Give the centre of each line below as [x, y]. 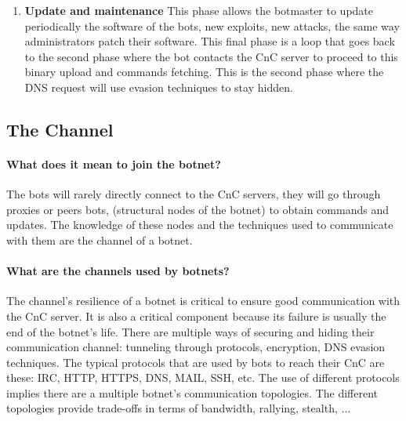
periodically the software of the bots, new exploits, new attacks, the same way [212, 25]
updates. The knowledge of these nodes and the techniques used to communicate [200, 225]
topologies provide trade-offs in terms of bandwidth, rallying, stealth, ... [179, 408]
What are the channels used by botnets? [118, 271]
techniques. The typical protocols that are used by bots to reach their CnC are [196, 362]
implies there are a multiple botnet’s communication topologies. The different [192, 392]
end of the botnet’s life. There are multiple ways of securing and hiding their [190, 331]
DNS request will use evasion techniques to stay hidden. [159, 87]
